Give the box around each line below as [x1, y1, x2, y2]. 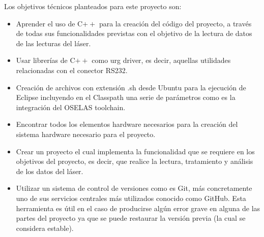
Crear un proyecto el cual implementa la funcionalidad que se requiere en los [16, 146, 255, 156]
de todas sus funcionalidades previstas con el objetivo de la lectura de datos [16, 28, 252, 39]
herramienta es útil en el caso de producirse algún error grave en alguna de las [16, 202, 260, 213]
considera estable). [16, 222, 74, 233]
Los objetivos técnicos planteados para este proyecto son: [4, 1, 182, 11]
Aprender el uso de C [16, 18, 83, 28]
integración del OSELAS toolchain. [16, 101, 126, 112]
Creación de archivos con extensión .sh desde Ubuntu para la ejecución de [16, 82, 246, 92]
